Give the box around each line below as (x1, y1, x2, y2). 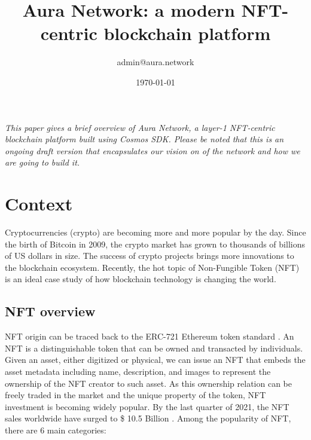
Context (5, 191, 73, 216)
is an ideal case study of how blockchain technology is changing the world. (5, 273, 276, 285)
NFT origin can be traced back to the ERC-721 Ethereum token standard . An (5, 330, 294, 343)
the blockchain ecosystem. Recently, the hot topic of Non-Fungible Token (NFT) (5, 261, 300, 273)
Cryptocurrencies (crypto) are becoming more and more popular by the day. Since (5, 226, 306, 238)
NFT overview (5, 302, 96, 320)
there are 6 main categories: (5, 423, 106, 436)
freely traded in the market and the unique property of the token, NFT (5, 389, 266, 401)
